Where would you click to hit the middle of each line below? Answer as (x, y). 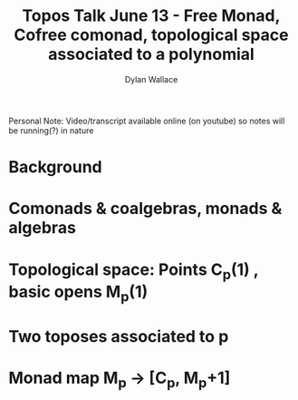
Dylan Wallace (151, 79)
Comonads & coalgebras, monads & (145, 209)
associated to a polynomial (151, 54)
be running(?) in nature (51, 130)
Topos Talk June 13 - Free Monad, (151, 16)
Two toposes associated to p (119, 336)
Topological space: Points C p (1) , (134, 271)
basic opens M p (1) (78, 293)
